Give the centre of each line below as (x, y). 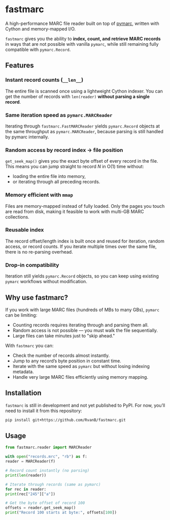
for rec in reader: (26, 489)
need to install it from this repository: (44, 411)
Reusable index (25, 230)
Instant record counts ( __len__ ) (44, 80)
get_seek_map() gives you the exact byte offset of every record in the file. (82, 161)
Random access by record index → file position (64, 150)
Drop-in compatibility (32, 265)
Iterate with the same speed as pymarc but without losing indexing (81, 366)
